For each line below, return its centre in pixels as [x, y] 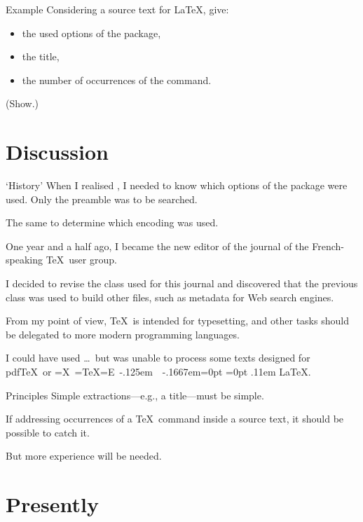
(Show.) [22, 103]
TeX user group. [81, 260]
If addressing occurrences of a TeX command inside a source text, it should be [175, 419]
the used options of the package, [91, 33]
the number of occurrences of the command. [117, 80]
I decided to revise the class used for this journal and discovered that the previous [182, 283]
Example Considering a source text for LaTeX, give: [117, 9]
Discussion [57, 152]
